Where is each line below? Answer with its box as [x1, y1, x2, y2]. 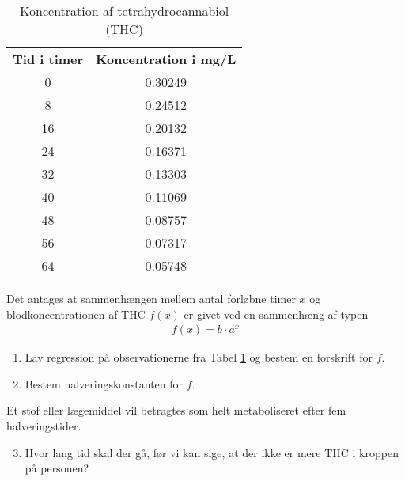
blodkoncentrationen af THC [6, 305, 146, 322]
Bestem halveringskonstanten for [25, 375, 184, 392]
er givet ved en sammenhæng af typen [184, 305, 369, 322]
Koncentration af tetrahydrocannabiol [20, 2, 229, 20]
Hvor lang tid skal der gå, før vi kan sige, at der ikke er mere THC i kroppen [25, 444, 399, 460]
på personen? [25, 460, 89, 476]
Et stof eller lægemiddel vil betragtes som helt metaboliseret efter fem [6, 402, 346, 419]
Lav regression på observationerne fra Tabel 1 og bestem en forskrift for [25, 349, 373, 365]
